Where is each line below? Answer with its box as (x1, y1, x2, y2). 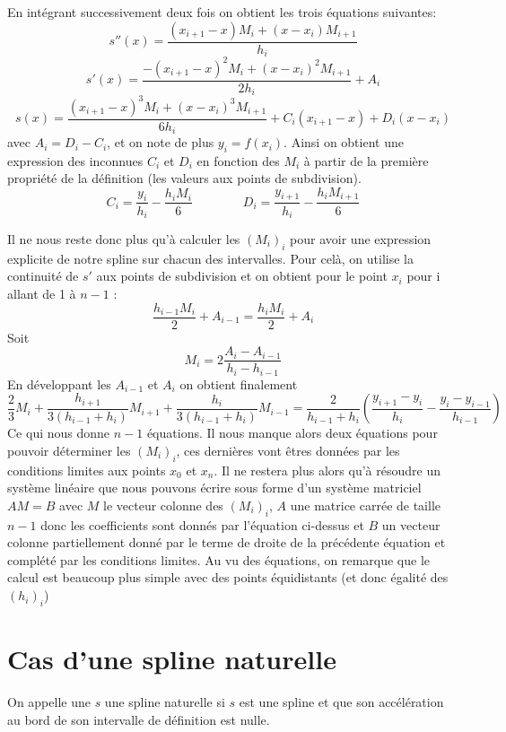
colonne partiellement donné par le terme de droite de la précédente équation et (7, 533, 446, 552)
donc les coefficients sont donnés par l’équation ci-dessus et (40, 515, 364, 534)
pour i (406, 266, 441, 285)
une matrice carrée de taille (290, 495, 441, 514)
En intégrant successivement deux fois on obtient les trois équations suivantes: (7, 3, 437, 21)
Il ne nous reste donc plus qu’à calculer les (7, 229, 240, 248)
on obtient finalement (179, 374, 298, 393)
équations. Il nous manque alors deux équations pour (146, 423, 438, 442)
